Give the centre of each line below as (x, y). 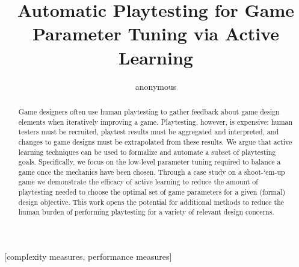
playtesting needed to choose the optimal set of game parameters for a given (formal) (152, 192)
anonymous (156, 86)
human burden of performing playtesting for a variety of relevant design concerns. (146, 212)
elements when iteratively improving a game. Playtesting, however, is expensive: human (156, 121)
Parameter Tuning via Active (156, 33)
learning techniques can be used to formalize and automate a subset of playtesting (147, 152)
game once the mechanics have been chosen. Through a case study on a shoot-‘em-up (152, 171)
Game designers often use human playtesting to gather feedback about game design (149, 111)
